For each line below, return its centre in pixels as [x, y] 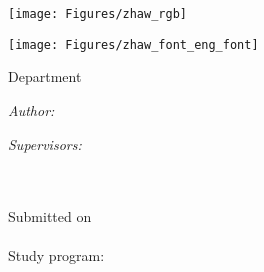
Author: [31, 109]
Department [45, 76]
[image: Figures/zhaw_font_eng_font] [133, 44]
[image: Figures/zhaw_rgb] [97, 14]
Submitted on [50, 216]
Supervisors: [45, 143]
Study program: [56, 255]
